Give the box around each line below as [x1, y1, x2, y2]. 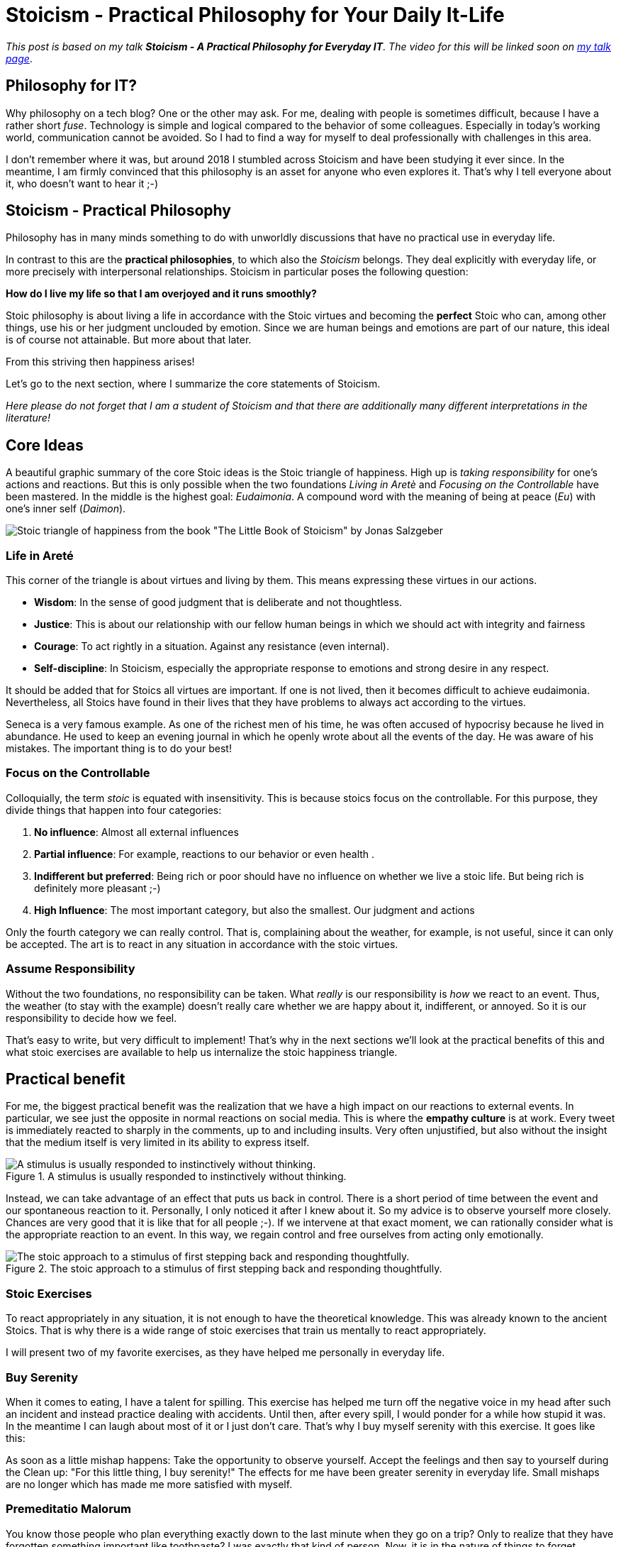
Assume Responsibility [6, 962, 135, 976]
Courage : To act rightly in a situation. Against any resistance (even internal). [34, 640, 390, 653]
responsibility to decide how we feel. [6, 1011, 177, 1024]
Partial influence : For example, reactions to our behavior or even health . [34, 847, 375, 860]
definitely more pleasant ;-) [34, 881, 161, 894]
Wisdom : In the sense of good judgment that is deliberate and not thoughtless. [34, 596, 403, 609]
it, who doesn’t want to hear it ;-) [6, 177, 159, 189]
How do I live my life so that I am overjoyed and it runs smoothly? [6, 287, 317, 300]
